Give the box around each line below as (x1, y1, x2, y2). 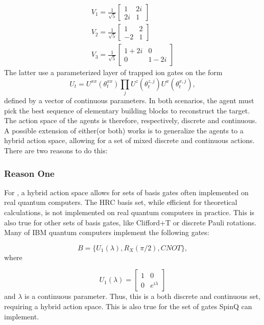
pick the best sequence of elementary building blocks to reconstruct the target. (4, 105, 250, 115)
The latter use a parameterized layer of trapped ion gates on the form (4, 67, 223, 78)
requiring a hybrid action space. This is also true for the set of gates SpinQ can (4, 300, 252, 311)
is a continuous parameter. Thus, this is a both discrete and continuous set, (25, 291, 261, 301)
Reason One (4, 167, 55, 179)
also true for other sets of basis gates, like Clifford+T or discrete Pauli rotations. (4, 217, 257, 227)
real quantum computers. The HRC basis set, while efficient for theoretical (4, 197, 237, 207)
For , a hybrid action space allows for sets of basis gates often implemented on (4, 187, 249, 197)
